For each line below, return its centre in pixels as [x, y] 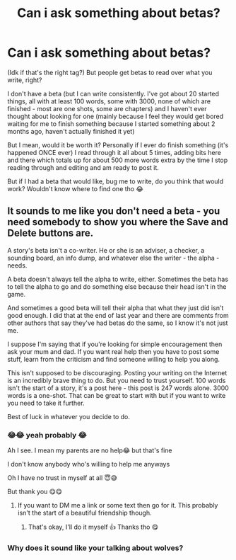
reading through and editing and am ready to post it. [83, 167]
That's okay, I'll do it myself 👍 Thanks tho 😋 [93, 527]
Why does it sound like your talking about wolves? [95, 548]
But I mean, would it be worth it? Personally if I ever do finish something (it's [118, 145]
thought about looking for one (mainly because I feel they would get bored [116, 116]
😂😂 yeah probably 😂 [47, 435]
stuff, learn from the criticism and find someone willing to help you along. [114, 359]
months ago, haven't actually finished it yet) [71, 131]
